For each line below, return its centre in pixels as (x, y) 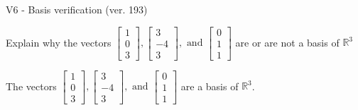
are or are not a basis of (287, 42)
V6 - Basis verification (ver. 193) (77, 9)
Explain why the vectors (59, 42)
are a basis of (210, 86)
